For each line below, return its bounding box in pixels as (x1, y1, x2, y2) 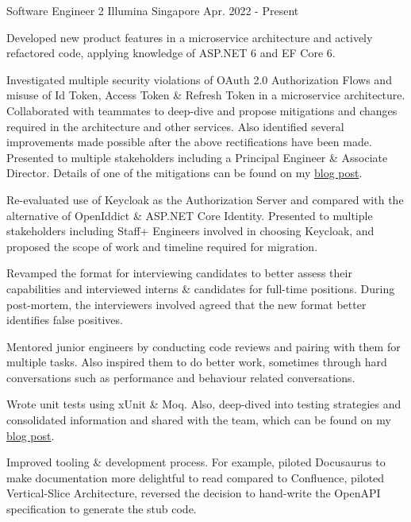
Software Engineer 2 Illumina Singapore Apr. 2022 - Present (6, 2, 299, 18)
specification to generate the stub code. (6, 501, 197, 517)
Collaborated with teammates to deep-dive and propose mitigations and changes (6, 102, 398, 118)
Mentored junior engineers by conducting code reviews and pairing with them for (6, 338, 401, 354)
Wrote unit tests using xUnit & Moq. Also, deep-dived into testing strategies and (6, 396, 401, 412)
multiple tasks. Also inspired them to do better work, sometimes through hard (6, 354, 387, 370)
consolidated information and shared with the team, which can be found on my (6, 412, 391, 428)
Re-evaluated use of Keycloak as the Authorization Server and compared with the (6, 191, 404, 207)
